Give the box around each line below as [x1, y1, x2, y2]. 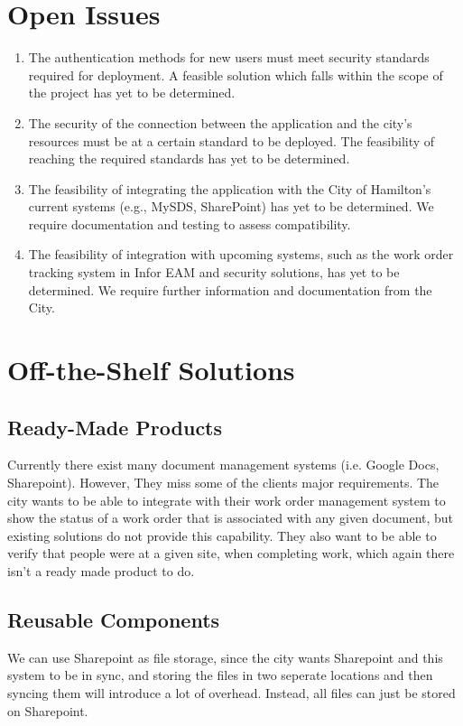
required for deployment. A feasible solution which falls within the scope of [28, 65, 443, 84]
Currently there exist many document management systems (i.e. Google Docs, [7, 455, 440, 474]
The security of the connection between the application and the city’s [28, 113, 412, 132]
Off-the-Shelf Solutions [7, 351, 295, 388]
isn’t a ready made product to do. [7, 561, 195, 580]
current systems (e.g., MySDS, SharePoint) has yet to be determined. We [28, 197, 434, 216]
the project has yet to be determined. [28, 83, 236, 102]
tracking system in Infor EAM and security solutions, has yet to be [28, 263, 400, 282]
